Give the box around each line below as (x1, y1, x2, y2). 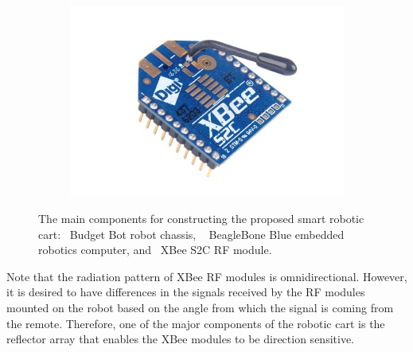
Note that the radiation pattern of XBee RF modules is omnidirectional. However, (6, 268, 407, 284)
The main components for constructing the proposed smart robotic (38, 210, 364, 227)
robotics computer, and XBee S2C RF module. (38, 241, 272, 258)
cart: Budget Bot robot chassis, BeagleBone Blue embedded (38, 225, 345, 242)
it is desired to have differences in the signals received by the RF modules (6, 284, 365, 300)
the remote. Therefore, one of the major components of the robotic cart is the (6, 315, 385, 331)
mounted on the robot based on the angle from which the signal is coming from (6, 299, 394, 316)
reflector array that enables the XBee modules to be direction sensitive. (6, 330, 354, 347)
